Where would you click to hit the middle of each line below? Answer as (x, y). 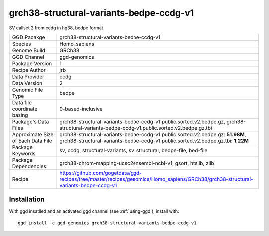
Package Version (32, 63)
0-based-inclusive (81, 109)
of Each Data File (32, 141)
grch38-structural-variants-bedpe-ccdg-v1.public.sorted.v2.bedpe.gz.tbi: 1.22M (154, 141)
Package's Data (31, 121)
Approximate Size (33, 134)
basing (20, 115)
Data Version (27, 83)
